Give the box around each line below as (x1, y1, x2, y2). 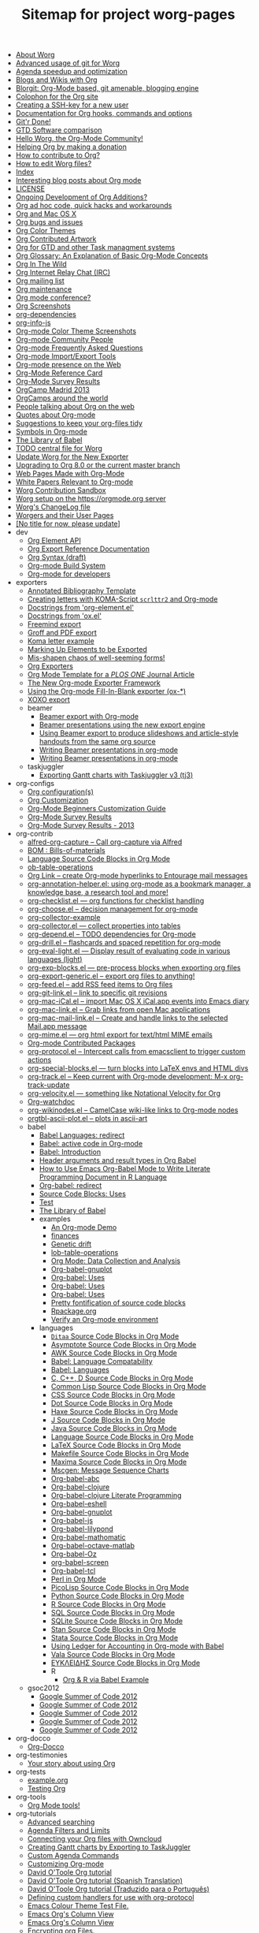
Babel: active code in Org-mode (39, 1139, 143, 1149)
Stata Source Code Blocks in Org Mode (50, 1633, 179, 1643)
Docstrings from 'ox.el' (27, 611, 102, 620)
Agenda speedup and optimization (15, 67, 128, 76)
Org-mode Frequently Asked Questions (15, 343, 143, 352)
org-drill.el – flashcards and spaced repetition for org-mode (27, 938, 221, 948)
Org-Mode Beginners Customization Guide (27, 804, 167, 814)
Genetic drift (50, 1239, 92, 1249)
